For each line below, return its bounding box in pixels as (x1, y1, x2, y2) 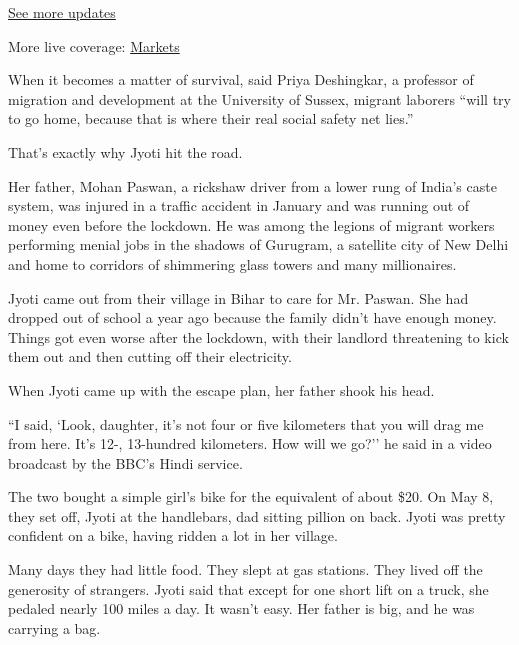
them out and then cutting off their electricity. (8, 346, 292, 367)
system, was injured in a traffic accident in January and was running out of (8, 195, 470, 216)
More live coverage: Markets (8, 35, 180, 56)
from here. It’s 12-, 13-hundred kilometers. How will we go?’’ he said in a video (8, 433, 492, 454)
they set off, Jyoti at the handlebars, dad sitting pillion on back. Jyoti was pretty (8, 505, 506, 526)
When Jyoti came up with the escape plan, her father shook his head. (8, 379, 435, 400)
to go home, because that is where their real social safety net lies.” (8, 108, 414, 129)
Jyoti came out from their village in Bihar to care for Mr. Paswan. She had (8, 287, 469, 308)
